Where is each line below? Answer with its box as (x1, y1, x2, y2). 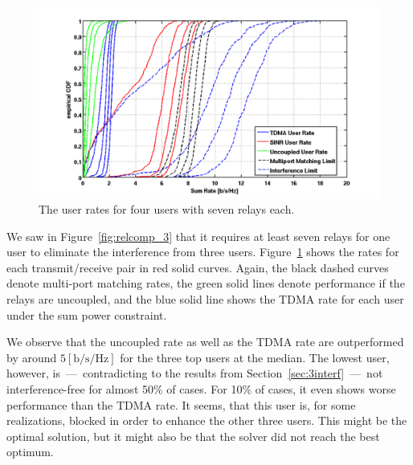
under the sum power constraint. (6, 306, 167, 323)
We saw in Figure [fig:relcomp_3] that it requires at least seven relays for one (6, 227, 391, 244)
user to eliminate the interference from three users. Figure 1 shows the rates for (6, 243, 399, 260)
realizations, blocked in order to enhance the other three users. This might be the (6, 412, 407, 429)
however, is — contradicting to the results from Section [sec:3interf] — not (6, 365, 383, 381)
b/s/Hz (73, 353, 109, 365)
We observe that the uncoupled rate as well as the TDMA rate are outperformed (6, 333, 404, 350)
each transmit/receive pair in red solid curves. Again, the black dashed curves (6, 259, 389, 275)
